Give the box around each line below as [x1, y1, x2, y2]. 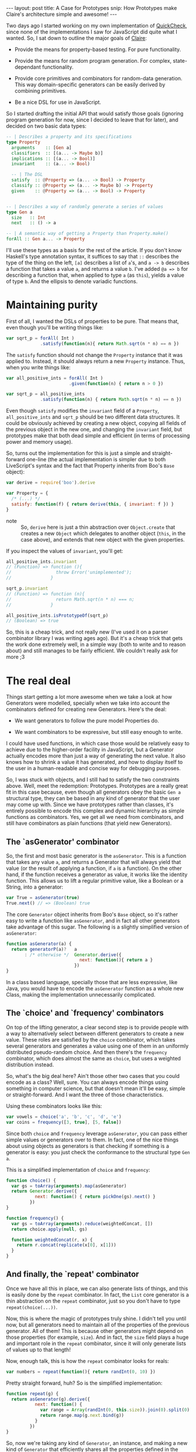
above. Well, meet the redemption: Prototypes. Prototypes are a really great [6, 783, 188, 790]
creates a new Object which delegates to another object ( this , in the [20, 529, 186, 537]
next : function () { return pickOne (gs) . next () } [35, 1194, 156, 1200]
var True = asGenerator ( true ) [6, 895, 80, 901]
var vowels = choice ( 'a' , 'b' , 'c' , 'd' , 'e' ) [6, 1114, 122, 1120]
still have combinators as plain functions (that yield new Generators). [6, 819, 172, 827]
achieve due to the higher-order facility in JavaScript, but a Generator [6, 746, 174, 753]
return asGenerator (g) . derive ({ [11, 1396, 91, 1402]
